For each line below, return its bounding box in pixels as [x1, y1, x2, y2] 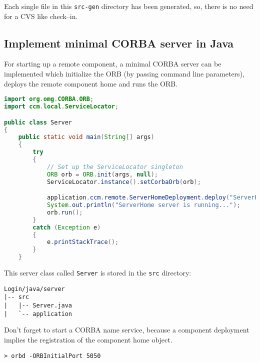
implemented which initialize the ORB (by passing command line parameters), [4, 68, 244, 79]
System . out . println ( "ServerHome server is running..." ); [46, 201, 240, 209]
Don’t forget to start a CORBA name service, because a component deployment [4, 324, 249, 335]
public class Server [4, 118, 72, 126]
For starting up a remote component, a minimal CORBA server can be [4, 58, 221, 69]
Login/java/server [4, 285, 65, 292]
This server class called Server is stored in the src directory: [4, 267, 191, 278]
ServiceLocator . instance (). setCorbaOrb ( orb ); [46, 178, 201, 185]
